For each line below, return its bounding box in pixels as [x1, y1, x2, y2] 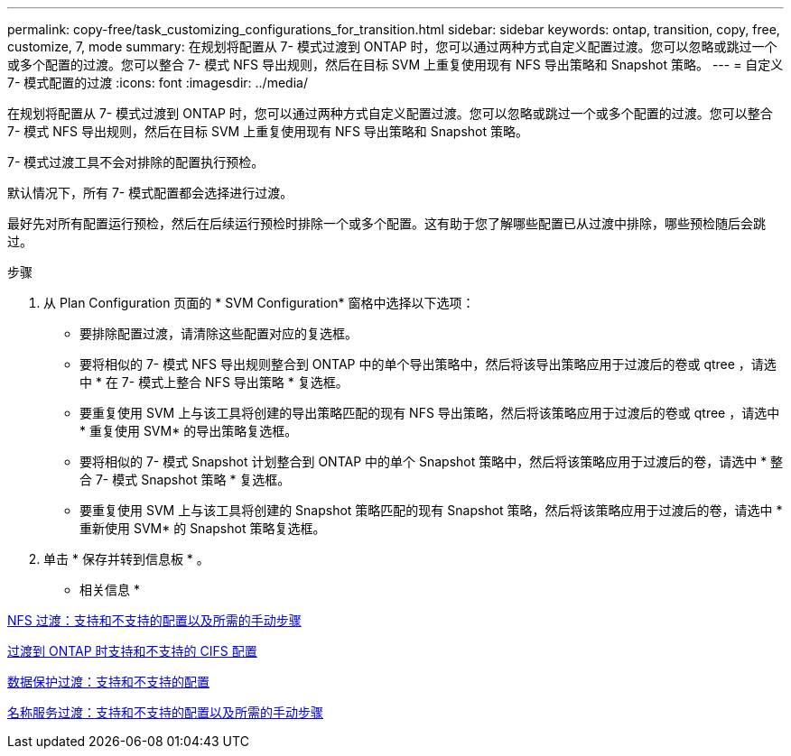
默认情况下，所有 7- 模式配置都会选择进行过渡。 [7, 185, 293, 200]
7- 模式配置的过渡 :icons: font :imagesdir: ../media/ [7, 75, 308, 90]
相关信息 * [79, 582, 140, 597]
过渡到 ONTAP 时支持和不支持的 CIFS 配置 [7, 643, 257, 659]
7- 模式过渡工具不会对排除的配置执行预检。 [7, 154, 265, 170]
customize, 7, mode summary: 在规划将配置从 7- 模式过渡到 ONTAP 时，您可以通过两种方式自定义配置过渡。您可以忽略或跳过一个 [7, 39, 777, 54]
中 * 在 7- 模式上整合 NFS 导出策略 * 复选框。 [79, 374, 349, 390]
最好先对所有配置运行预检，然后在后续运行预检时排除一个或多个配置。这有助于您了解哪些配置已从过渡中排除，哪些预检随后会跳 [7, 216, 766, 231]
